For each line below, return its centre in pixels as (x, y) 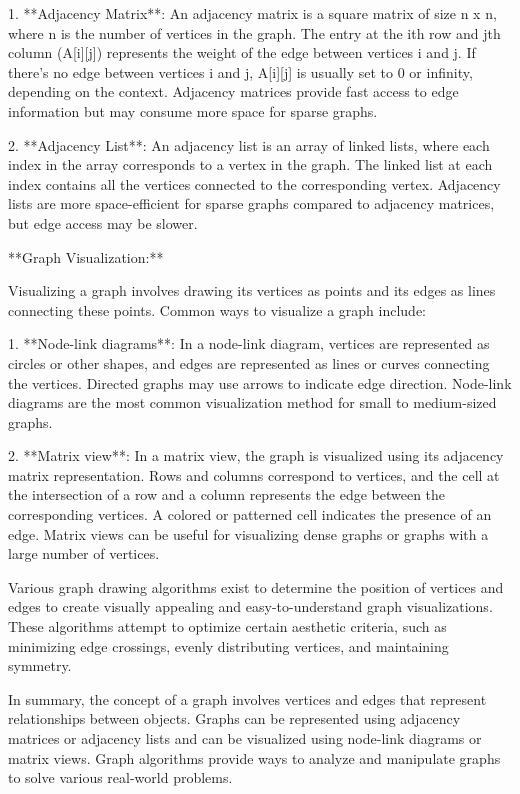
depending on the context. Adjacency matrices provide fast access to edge (233, 91)
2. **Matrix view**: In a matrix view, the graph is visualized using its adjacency (256, 455)
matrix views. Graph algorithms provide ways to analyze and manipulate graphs (254, 757)
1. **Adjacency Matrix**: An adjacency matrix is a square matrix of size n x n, (252, 13)
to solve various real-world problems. (120, 777)
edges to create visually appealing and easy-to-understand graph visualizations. (250, 606)
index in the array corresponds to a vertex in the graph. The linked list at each (250, 164)
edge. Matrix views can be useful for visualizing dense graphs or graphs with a (248, 533)
